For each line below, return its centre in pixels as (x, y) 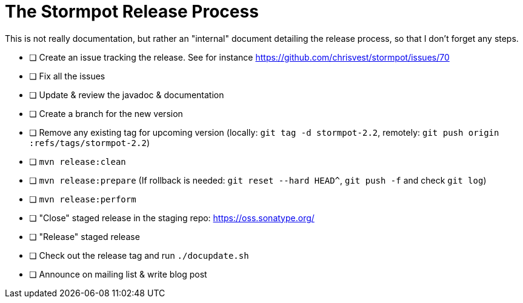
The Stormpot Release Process (132, 12)
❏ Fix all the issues (67, 76)
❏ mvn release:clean (78, 161)
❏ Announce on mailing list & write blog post (118, 274)
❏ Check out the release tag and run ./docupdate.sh (139, 255)
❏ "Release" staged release (85, 236)
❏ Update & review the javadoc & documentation (127, 95)
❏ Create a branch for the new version (106, 113)
